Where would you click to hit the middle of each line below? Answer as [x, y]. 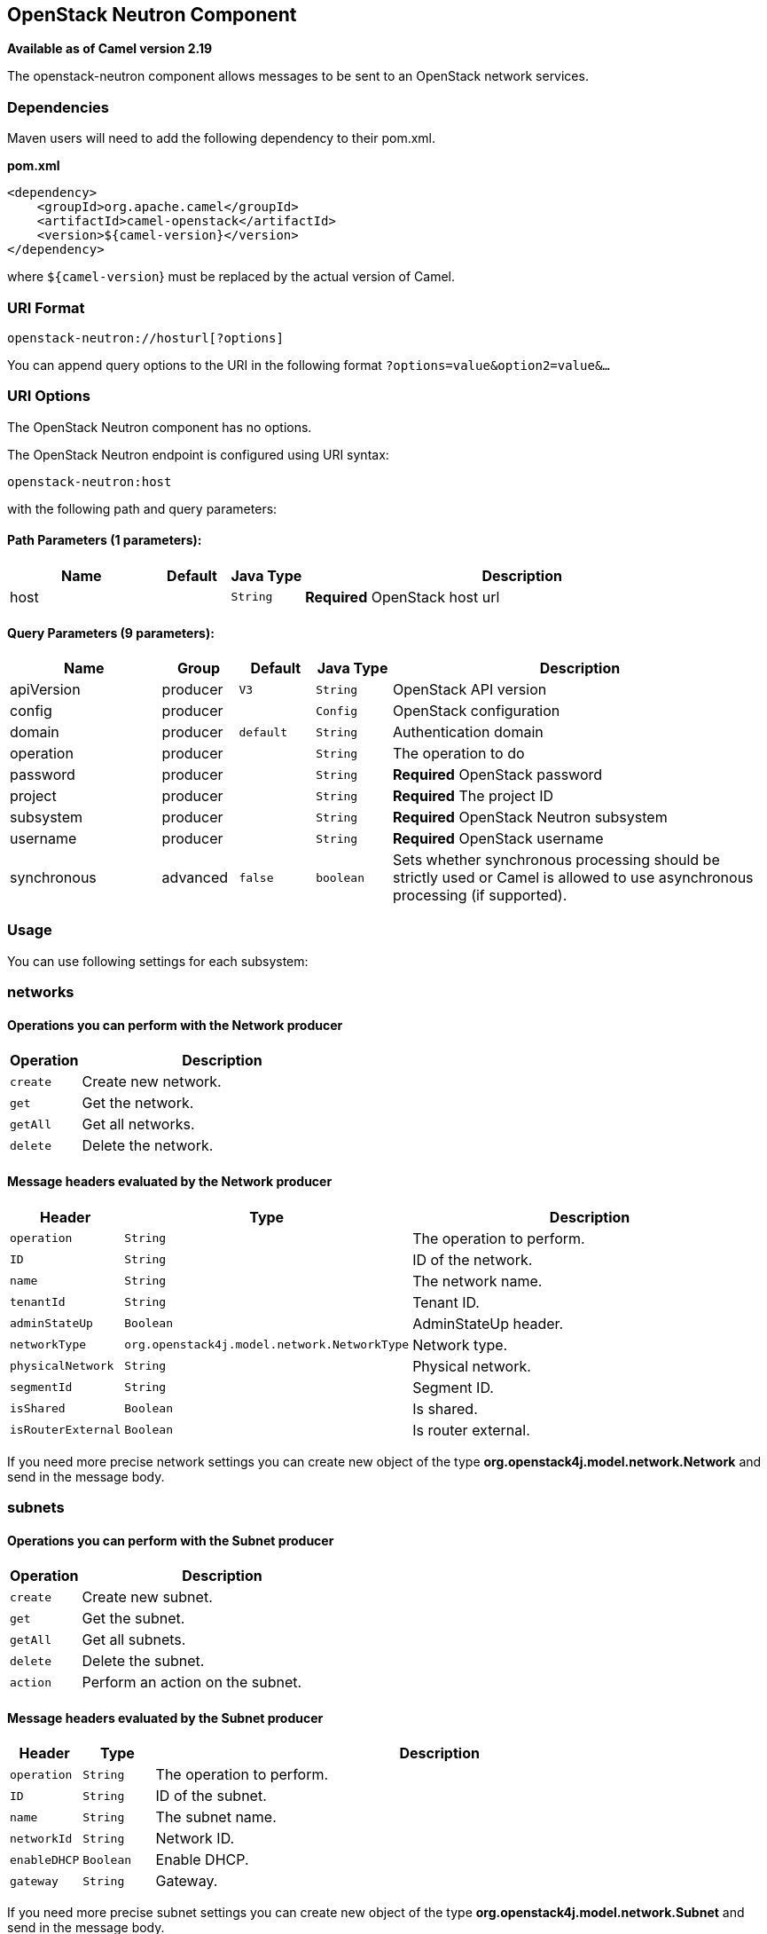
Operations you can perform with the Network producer [175, 1025]
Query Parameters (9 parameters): [111, 633]
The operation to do [458, 754]
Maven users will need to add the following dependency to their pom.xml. [222, 138]
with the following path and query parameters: [142, 508]
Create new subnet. [147, 1597]
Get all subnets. [134, 1640]
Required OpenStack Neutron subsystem [530, 818]
